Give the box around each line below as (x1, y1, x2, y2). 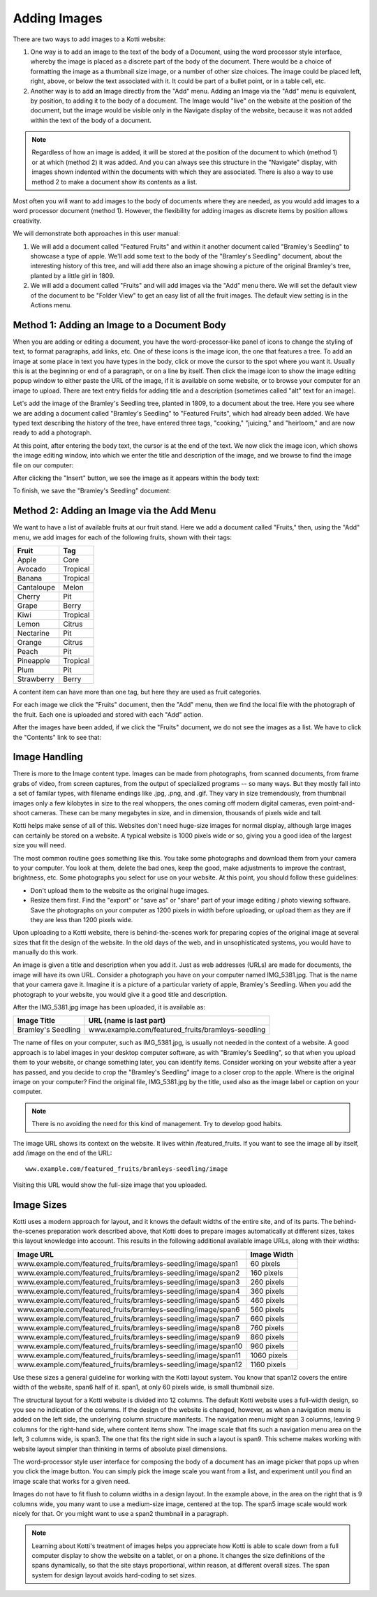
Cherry (17, 591, 40, 601)
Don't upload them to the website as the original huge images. (30, 886, 209, 894)
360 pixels (250, 1286, 285, 1296)
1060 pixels (250, 1350, 288, 1360)
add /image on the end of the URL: (13, 1148, 112, 1157)
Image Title (17, 1016, 56, 1026)
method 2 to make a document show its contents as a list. (31, 177, 198, 186)
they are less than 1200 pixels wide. (30, 915, 133, 924)
